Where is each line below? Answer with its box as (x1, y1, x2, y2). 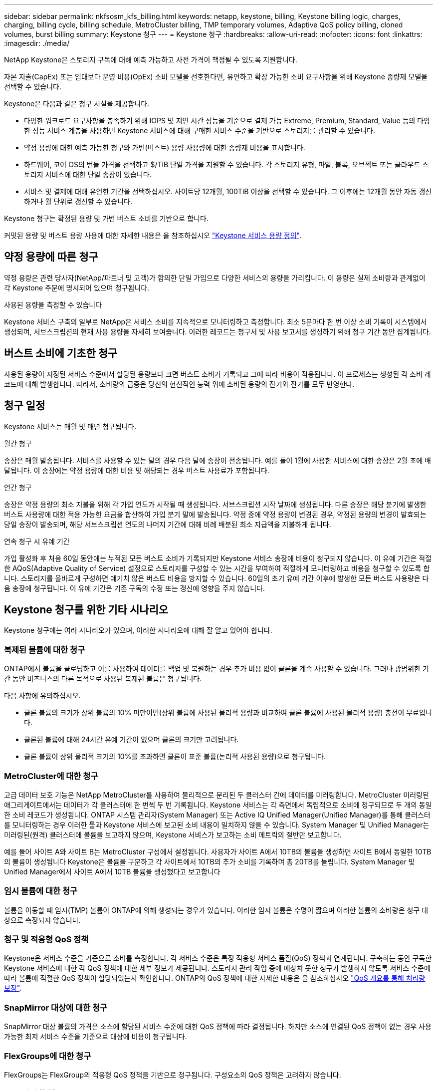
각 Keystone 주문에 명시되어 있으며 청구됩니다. (4, 283, 150, 292)
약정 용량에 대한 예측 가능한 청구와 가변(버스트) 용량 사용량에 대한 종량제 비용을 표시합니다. (24, 143, 305, 152)
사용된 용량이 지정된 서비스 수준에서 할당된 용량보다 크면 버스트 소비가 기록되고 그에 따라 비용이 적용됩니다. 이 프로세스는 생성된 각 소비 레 (4, 369, 431, 378)
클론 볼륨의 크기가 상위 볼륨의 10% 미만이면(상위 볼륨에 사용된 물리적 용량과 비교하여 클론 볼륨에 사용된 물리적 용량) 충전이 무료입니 (24, 708, 432, 717)
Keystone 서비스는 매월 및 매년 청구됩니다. (4, 422, 137, 431)
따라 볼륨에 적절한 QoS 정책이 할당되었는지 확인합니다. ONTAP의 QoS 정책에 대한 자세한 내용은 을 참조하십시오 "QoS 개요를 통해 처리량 (4, 974, 426, 983)
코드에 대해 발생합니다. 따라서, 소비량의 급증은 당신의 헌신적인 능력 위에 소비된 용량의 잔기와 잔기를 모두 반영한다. (4, 379, 355, 388)
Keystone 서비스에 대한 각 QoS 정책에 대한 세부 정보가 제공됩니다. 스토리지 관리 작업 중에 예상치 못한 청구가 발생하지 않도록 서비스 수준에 (4, 964, 431, 973)
